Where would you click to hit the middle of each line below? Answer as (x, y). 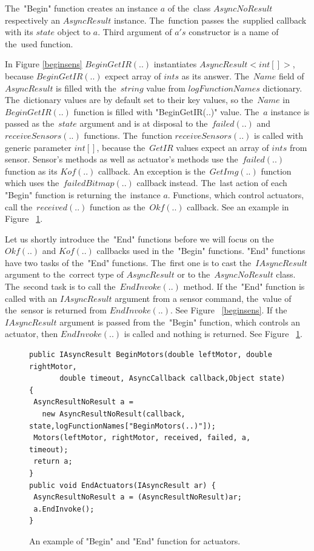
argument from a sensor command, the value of (203, 298)
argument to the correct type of (64, 274)
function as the (117, 206)
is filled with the (86, 88)
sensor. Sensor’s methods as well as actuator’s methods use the (122, 159)
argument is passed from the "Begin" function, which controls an (180, 322)
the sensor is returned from (56, 310)
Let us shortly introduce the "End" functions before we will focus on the (139, 239)
